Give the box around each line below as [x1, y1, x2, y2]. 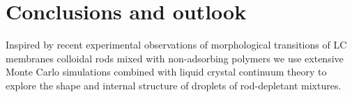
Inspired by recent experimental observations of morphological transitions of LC [6, 37, 347, 52]
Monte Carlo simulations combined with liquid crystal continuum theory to [6, 64, 327, 79]
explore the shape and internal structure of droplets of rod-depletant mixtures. [6, 78, 342, 92]
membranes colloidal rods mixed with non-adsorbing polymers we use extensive [6, 51, 344, 65]
